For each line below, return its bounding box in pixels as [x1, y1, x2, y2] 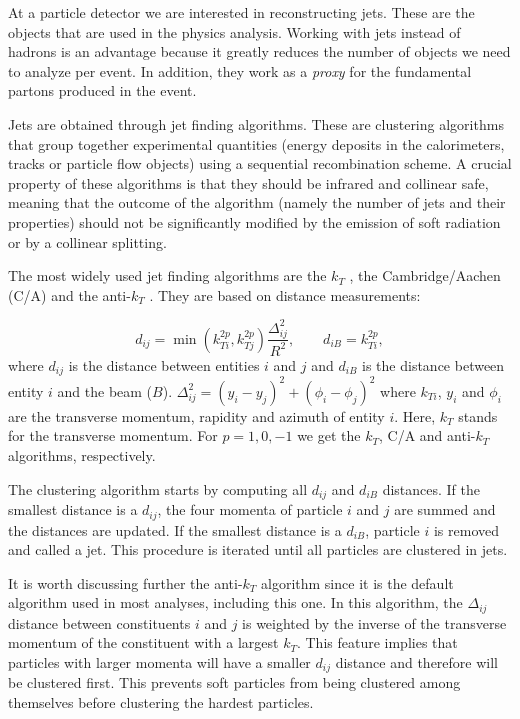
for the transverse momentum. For [8, 425, 218, 446]
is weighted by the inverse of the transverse [242, 612, 507, 633]
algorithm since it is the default [261, 572, 454, 593]
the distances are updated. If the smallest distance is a [8, 519, 342, 540]
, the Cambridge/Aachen [349, 265, 501, 286]
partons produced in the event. [8, 80, 197, 101]
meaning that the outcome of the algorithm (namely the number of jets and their [8, 192, 506, 213]
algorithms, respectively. [8, 445, 156, 466]
